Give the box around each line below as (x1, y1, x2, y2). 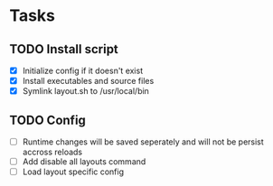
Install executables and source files (22, 76, 155, 87)
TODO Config (9, 112, 86, 127)
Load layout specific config (22, 166, 125, 177)
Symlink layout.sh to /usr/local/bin (22, 86, 149, 97)
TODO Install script (9, 42, 119, 57)
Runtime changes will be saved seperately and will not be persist (22, 136, 264, 147)
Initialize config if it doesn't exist (22, 65, 143, 76)
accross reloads (22, 146, 83, 158)
